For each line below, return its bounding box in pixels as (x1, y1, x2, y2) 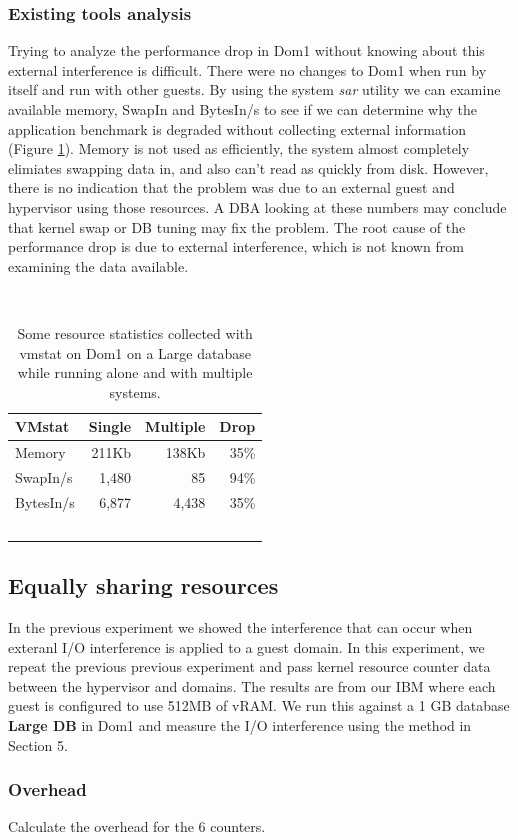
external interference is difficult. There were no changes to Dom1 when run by (8, 59, 487, 80)
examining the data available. (8, 255, 189, 276)
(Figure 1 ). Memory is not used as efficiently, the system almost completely (8, 138, 470, 159)
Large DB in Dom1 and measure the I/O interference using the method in (8, 714, 472, 735)
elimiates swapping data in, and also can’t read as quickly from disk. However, (8, 157, 489, 178)
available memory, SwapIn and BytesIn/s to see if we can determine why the (8, 99, 478, 119)
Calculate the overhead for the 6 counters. (8, 816, 266, 837)
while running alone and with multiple (17, 362, 253, 383)
